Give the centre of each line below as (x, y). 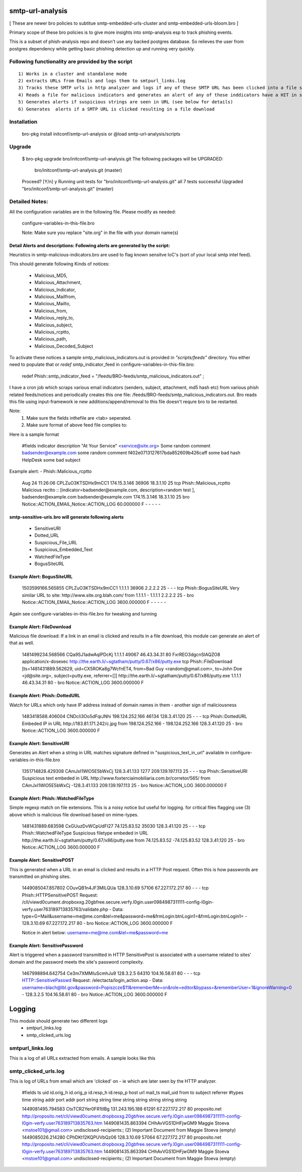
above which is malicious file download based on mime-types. (74, 814)
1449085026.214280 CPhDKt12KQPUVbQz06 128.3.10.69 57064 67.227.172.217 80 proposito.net (122, 1137)
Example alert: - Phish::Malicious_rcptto (51, 471)
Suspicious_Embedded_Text (64, 549)
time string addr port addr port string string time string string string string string (104, 1099)
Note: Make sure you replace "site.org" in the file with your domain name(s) (100, 233)
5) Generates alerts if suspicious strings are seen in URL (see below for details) (126, 102)
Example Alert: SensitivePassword (46, 945)
